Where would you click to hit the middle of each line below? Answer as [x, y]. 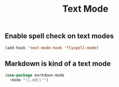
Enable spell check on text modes [59, 36]
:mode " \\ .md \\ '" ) [29, 80]
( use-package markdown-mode [35, 75]
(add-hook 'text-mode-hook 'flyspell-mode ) [52, 48]
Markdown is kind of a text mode [58, 63]
